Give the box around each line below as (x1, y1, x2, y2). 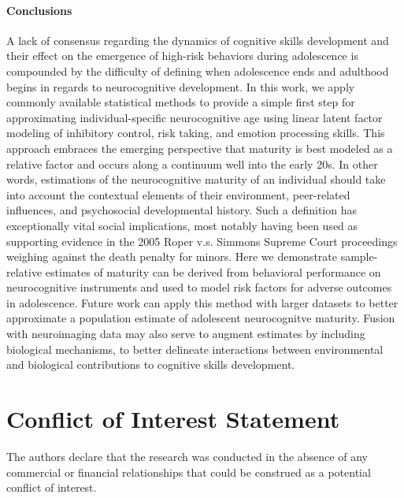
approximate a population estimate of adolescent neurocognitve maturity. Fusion (6, 310, 395, 326)
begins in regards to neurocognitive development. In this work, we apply (6, 78, 355, 95)
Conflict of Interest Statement (6, 403, 340, 435)
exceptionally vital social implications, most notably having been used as (6, 217, 358, 233)
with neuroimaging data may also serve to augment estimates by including (6, 325, 365, 342)
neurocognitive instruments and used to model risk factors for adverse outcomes (6, 279, 392, 295)
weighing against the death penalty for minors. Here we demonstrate (6, 248, 337, 265)
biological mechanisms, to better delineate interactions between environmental (6, 340, 384, 357)
